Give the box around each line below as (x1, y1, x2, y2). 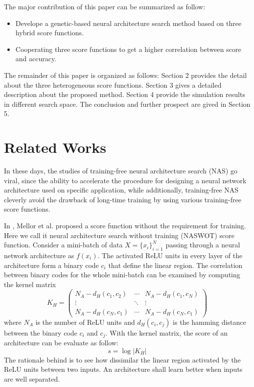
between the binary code (4, 327, 77, 338)
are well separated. (4, 373, 60, 384)
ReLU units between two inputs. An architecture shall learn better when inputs (4, 364, 243, 374)
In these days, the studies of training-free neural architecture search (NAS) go (4, 166, 237, 176)
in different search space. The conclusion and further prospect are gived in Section (4, 98, 251, 109)
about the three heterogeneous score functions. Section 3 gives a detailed (4, 79, 222, 90)
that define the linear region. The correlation (108, 260, 243, 270)
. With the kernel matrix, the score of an (105, 327, 228, 338)
